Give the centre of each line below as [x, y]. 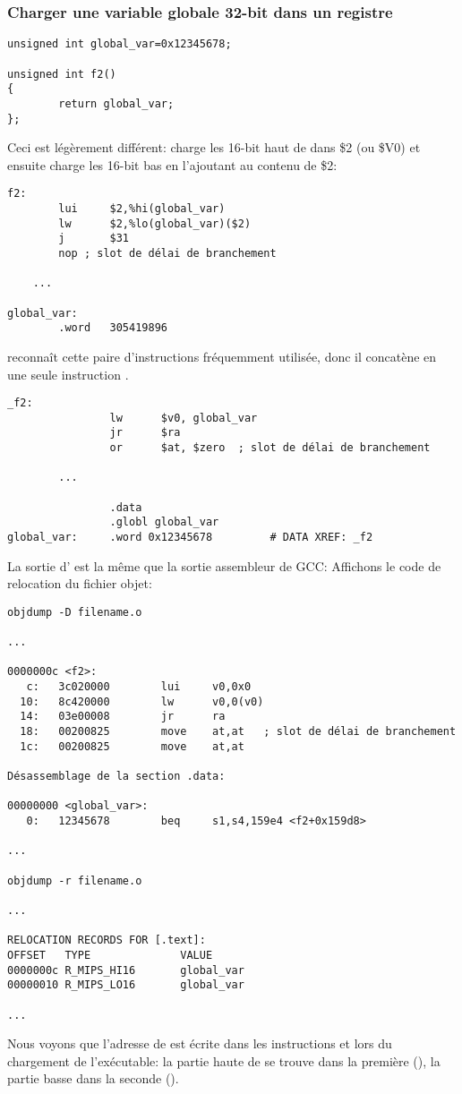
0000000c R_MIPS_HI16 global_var [126, 970]
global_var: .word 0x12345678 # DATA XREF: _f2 [190, 537]
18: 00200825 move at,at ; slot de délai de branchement [238, 732]
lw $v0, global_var [184, 418]
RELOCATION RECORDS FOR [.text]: [107, 940]
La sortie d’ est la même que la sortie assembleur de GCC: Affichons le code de [224, 565]
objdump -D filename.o [75, 612]
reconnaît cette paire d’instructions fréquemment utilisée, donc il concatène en [222, 356]
